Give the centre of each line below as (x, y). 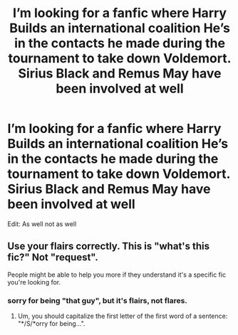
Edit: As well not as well (42, 224)
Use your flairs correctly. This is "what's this (109, 246)
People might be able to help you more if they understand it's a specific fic (117, 275)
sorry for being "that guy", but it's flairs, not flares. (97, 300)
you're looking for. (34, 282)
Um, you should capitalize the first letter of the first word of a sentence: (123, 316)
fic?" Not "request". (53, 257)
